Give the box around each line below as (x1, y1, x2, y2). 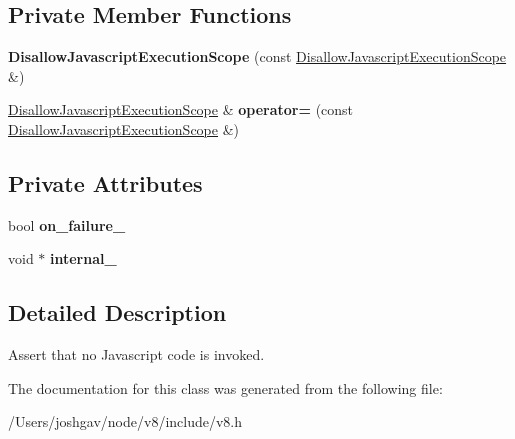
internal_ (50, 248, 117, 269)
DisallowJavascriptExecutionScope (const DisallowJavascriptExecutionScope (8, 46, 507, 67)
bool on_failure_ (8, 214, 126, 235)
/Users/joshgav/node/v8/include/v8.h (8, 411, 243, 432)
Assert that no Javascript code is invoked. (8, 344, 265, 365)
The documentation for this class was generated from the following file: (8, 377, 443, 398)
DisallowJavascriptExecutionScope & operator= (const (8, 99, 354, 120)
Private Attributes (8, 167, 203, 198)
